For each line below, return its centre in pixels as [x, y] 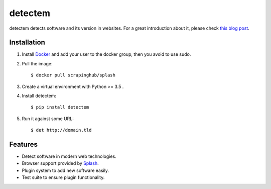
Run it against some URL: [48, 119]
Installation [27, 42]
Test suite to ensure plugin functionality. [63, 177]
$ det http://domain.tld [61, 130]
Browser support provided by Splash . [60, 163]
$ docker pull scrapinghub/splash [73, 75]
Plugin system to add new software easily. [65, 170]
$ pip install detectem [60, 107]
